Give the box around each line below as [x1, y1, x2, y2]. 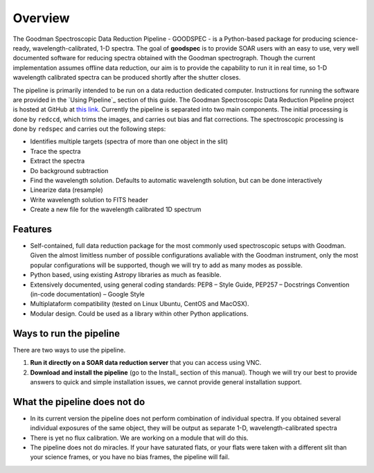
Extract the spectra [30, 157, 85, 166]
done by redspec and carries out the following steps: [12, 125, 166, 133]
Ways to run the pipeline [12, 328, 121, 339]
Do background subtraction [30, 166, 109, 175]
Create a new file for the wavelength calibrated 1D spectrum [30, 205, 202, 214]
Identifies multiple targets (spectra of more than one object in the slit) [30, 137, 229, 145]
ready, [12, 44, 31, 52]
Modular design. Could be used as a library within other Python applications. [30, 309, 249, 318]
